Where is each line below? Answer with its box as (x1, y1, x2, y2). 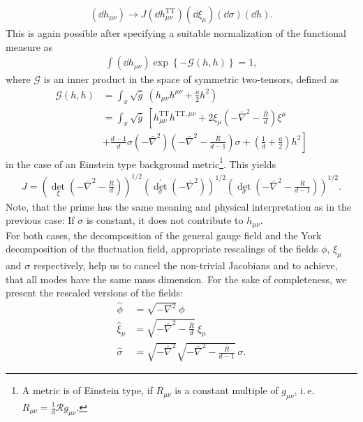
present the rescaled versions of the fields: (6, 285, 184, 300)
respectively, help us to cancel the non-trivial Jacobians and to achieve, (33, 257, 338, 272)
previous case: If (6, 213, 75, 227)
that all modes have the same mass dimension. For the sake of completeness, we (6, 271, 347, 286)
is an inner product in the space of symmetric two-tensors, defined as (43, 72, 339, 86)
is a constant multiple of (175, 383, 279, 398)
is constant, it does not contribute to (86, 213, 244, 227)
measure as (6, 39, 53, 54)
